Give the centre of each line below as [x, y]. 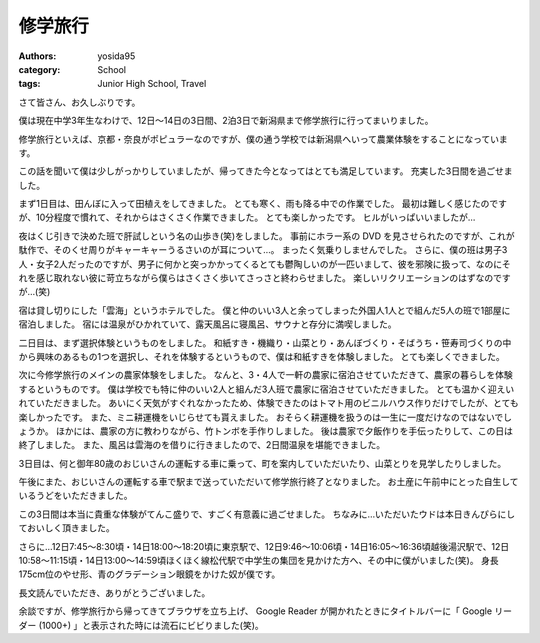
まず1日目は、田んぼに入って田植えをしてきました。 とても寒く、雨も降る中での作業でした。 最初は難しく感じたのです [262, 204]
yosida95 [116, 56]
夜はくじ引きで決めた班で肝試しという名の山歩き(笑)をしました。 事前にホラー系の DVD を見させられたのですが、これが [266, 236]
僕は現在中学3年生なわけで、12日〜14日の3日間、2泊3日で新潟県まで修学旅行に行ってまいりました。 [226, 121]
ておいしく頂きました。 [66, 528]
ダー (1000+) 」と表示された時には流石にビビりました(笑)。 [141, 625]
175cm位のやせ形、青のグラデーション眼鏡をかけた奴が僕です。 [149, 574]
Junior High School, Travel [152, 84]
